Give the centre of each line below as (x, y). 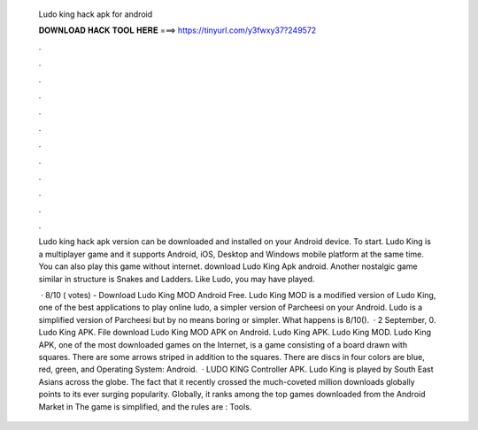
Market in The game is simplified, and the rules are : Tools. (145, 406)
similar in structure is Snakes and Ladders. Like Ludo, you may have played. (177, 279)
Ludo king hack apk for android (96, 14)
